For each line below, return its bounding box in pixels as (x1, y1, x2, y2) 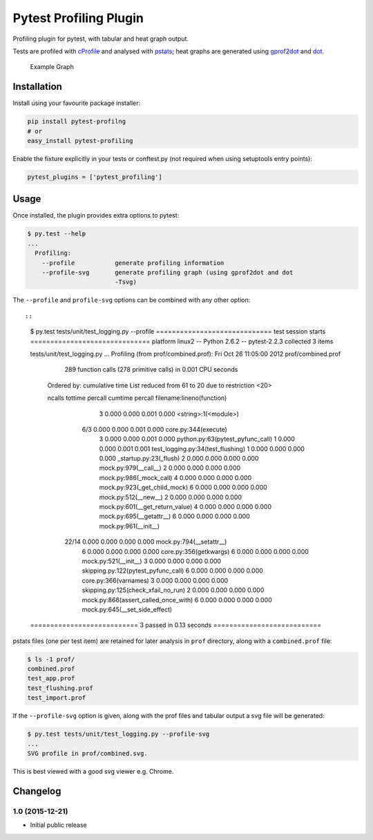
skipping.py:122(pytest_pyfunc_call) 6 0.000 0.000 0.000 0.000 (82, 566, 264, 575)
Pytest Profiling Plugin (12, 10, 144, 26)
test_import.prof (27, 694, 86, 702)
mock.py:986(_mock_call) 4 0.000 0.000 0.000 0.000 (99, 473, 252, 481)
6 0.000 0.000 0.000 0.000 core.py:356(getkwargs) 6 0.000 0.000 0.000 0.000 (82, 547, 309, 555)
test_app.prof (27, 674, 75, 682)
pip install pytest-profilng (27, 117, 126, 126)
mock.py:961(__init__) (99, 522, 160, 530)
